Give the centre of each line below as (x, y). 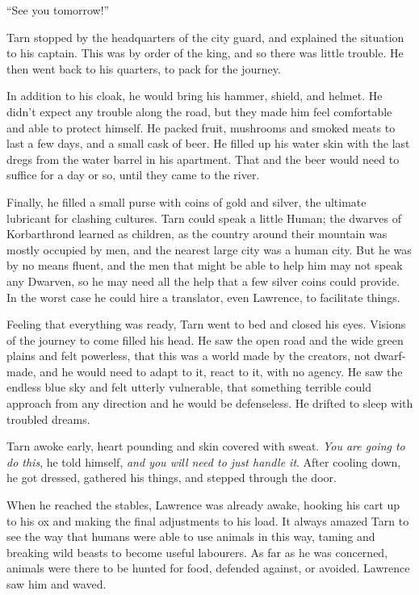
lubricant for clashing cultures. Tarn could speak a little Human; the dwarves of (204, 218)
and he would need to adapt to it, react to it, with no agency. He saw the (221, 371)
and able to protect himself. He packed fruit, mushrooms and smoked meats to (201, 127)
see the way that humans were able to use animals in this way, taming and (191, 536)
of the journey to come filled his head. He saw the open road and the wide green (205, 339)
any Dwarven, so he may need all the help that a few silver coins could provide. (203, 281)
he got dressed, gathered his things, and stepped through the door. (172, 478)
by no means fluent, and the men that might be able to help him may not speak (205, 265)
